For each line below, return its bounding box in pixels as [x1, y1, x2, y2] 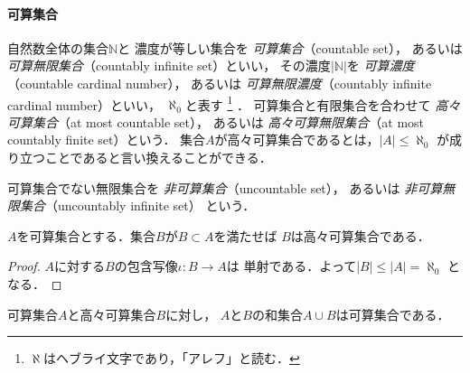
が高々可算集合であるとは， [214, 130, 380, 149]
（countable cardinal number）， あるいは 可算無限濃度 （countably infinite [7, 73, 432, 92]
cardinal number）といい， [7, 95, 162, 114]
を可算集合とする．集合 [16, 226, 156, 245]
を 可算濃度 [346, 56, 415, 75]
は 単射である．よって [226, 256, 357, 275]
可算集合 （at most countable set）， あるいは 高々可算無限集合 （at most [7, 112, 425, 131]
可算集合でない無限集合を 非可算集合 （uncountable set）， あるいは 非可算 [7, 178, 443, 197]
